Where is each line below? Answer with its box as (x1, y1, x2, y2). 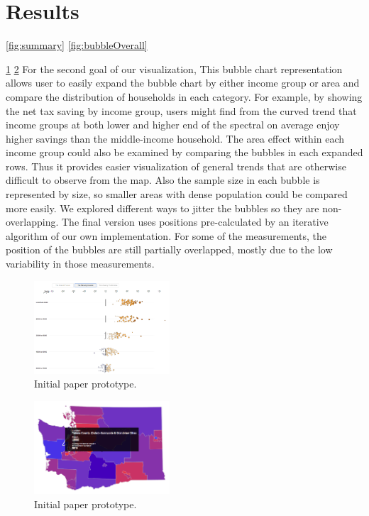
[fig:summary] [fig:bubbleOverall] (6, 38, 148, 53)
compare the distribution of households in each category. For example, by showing (6, 89, 363, 104)
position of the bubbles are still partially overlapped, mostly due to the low (6, 242, 333, 257)
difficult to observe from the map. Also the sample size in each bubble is (6, 172, 320, 187)
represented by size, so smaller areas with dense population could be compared (6, 187, 348, 202)
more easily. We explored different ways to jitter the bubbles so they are (6, 200, 319, 215)
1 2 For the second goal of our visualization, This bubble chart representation (6, 61, 343, 76)
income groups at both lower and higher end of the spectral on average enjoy (6, 117, 340, 132)
